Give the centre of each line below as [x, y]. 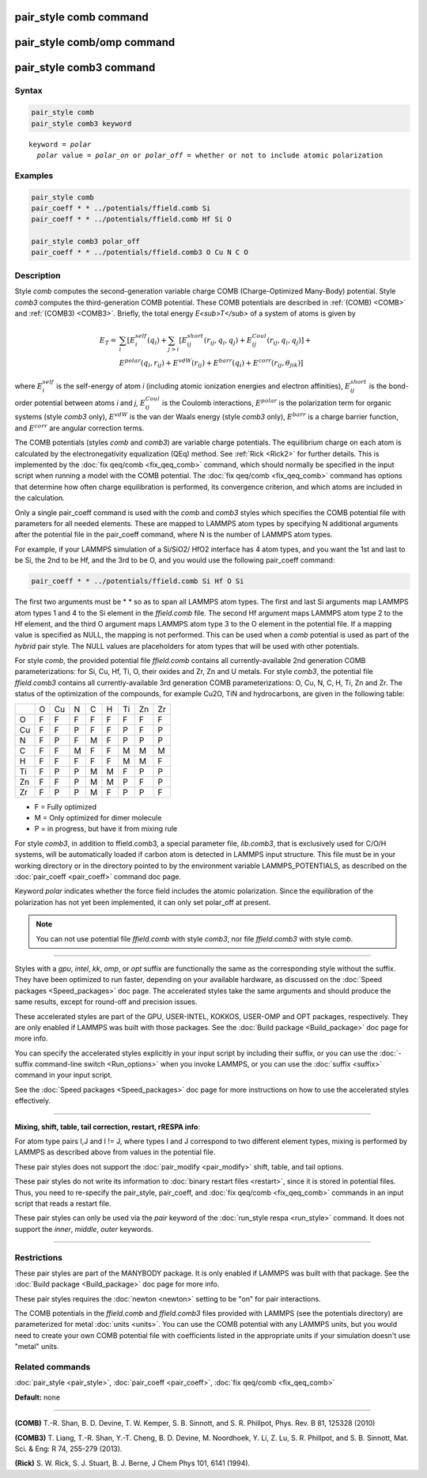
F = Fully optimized [65, 806]
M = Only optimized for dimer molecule [98, 818]
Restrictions [39, 1257]
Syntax [28, 91]
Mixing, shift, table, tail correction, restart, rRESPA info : [108, 1127]
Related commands [53, 1367]
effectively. [33, 1101]
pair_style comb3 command [85, 68]
